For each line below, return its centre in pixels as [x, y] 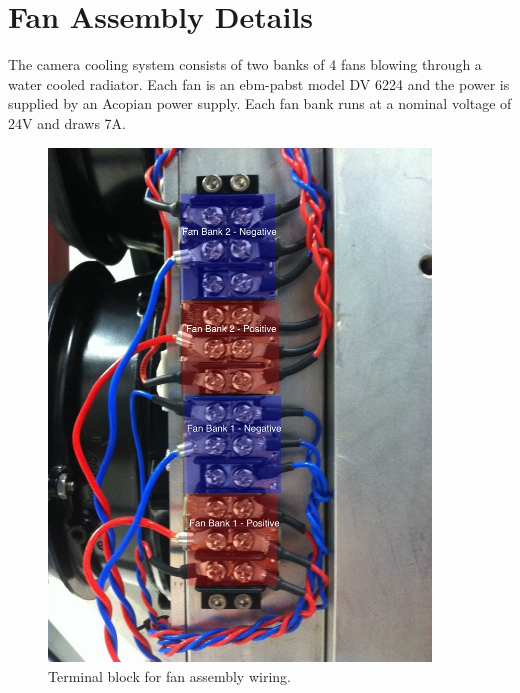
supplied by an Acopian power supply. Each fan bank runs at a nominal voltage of [260, 103]
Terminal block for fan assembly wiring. [169, 675]
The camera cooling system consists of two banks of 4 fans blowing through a [245, 64]
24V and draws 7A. [67, 122]
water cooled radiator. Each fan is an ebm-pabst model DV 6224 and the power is [259, 83]
